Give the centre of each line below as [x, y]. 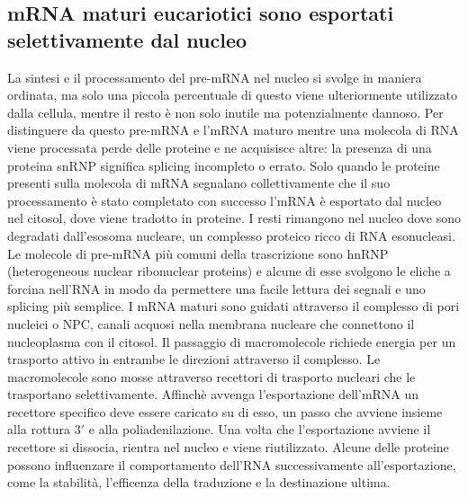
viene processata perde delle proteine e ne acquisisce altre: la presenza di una [220, 147]
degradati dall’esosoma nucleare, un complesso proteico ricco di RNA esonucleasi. [231, 235]
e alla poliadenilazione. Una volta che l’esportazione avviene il [260, 429]
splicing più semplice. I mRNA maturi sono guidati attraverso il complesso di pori [234, 306]
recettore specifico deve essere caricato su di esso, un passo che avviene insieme [225, 411]
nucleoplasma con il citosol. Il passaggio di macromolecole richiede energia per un [232, 341]
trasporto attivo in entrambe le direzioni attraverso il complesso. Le [194, 359]
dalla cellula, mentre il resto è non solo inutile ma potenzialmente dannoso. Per [225, 112]
